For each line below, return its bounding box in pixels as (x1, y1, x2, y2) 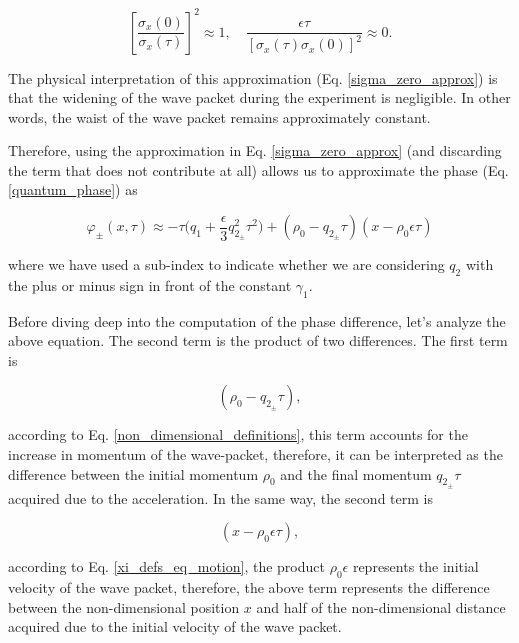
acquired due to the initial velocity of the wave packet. (8, 616, 342, 637)
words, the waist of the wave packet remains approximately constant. (8, 106, 431, 127)
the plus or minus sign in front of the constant (8, 274, 292, 295)
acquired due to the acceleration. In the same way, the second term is (8, 487, 433, 508)
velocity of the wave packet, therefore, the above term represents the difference (8, 577, 490, 598)
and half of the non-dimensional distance (256, 596, 506, 617)
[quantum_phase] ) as (8, 179, 138, 200)
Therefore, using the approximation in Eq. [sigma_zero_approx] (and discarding (8, 140, 502, 161)
